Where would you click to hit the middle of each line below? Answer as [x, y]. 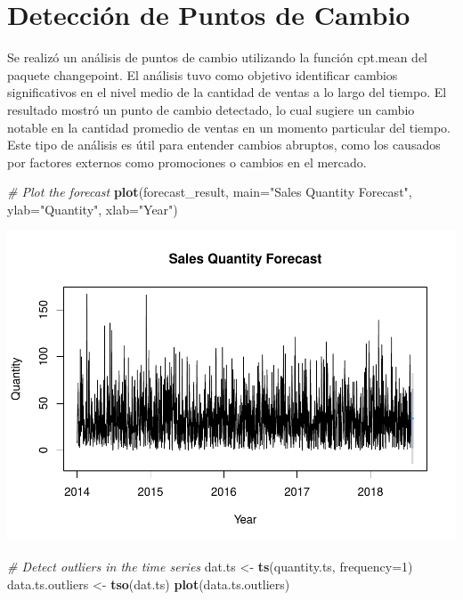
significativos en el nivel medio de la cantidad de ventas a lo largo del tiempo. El [227, 92]
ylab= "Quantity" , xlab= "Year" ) [93, 209]
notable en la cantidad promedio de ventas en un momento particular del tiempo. [229, 127]
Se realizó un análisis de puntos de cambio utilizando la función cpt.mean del [218, 57]
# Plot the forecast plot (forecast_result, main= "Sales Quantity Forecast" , [210, 192]
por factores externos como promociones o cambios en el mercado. [187, 162]
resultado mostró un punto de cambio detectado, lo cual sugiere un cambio [211, 109]
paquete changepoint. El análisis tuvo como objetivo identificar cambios [203, 74]
